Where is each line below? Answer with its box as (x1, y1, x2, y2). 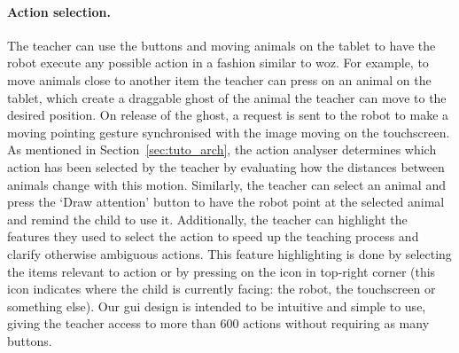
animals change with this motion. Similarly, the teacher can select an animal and (7, 175, 446, 193)
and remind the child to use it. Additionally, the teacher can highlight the (7, 209, 408, 228)
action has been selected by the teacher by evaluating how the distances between (7, 157, 445, 176)
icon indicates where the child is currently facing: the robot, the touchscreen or (7, 279, 436, 298)
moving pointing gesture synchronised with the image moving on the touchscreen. (7, 122, 450, 141)
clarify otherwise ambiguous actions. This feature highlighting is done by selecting (7, 244, 452, 263)
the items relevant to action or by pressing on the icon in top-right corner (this (7, 262, 436, 280)
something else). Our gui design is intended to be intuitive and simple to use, (7, 296, 426, 315)
